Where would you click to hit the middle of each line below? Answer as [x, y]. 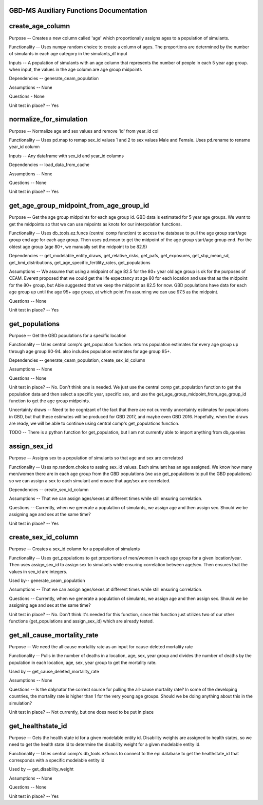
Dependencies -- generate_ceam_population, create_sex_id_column [77, 360]
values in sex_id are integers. [38, 572]
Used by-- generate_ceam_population [47, 580]
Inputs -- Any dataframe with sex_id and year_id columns [66, 156]
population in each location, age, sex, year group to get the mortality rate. [83, 662]
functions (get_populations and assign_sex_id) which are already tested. [81, 621]
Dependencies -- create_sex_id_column [49, 489]
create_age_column [39, 26]
